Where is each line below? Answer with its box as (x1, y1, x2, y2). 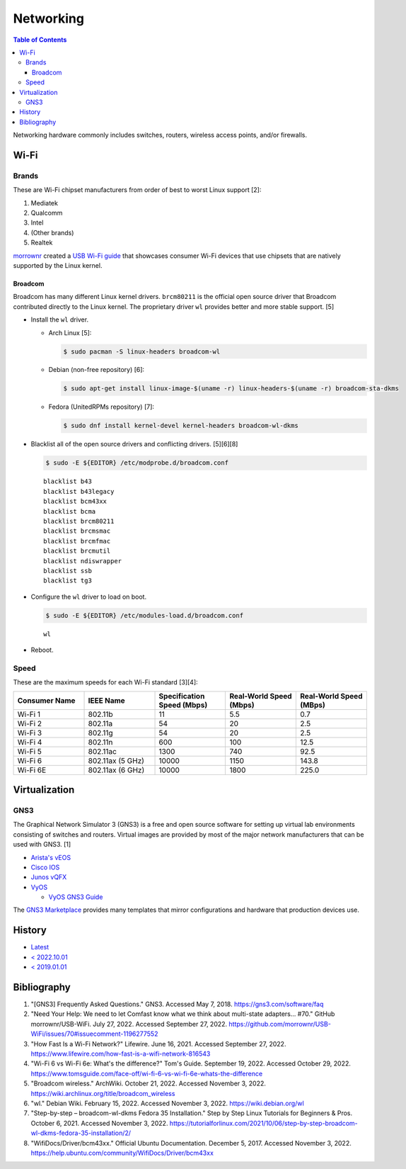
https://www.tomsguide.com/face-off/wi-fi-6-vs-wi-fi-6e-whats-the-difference (30, 1069, 263, 1078)
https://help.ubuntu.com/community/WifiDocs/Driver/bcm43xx (30, 1148, 214, 1157)
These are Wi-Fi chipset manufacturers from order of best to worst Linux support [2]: (13, 186, 262, 194)
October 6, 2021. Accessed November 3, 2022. (30, 1119, 168, 1127)
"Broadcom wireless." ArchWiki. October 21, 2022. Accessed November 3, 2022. (30, 1079, 267, 1088)
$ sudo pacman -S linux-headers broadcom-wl (63, 347, 221, 356)
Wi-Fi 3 (17, 728, 42, 738)
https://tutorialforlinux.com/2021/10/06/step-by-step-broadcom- (169, 1119, 359, 1127)
